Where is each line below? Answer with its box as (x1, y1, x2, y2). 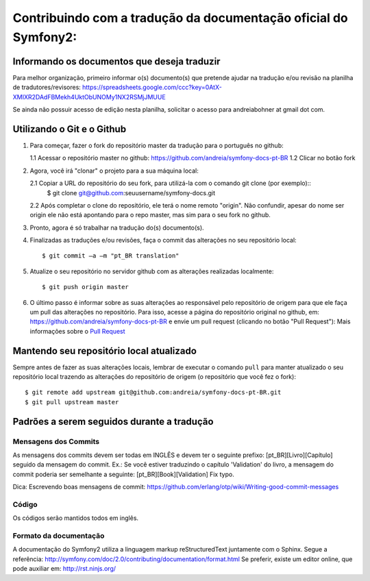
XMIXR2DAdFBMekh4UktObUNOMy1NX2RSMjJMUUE (12, 92, 166, 101)
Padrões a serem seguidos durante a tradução (12, 415, 214, 428)
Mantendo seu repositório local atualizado (12, 345, 197, 356)
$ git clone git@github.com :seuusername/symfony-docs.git (47, 188, 216, 197)
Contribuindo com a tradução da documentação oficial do (12, 10, 349, 25)
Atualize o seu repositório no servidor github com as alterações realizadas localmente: (29, 267, 274, 275)
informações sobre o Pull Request (29, 327, 126, 335)
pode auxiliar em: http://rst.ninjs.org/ (12, 565, 116, 573)
